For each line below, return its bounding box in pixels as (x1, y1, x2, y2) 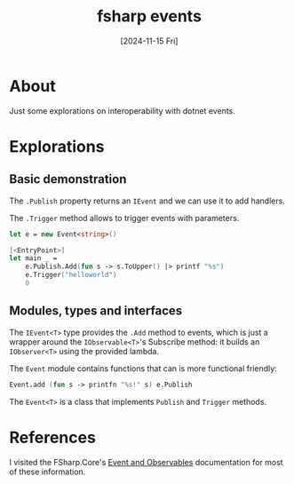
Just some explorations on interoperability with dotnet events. (9, 105, 235, 116)
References (9, 427, 96, 448)
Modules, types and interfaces (9, 304, 183, 319)
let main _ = (9, 254, 58, 263)
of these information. (9, 466, 86, 477)
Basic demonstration (9, 171, 127, 187)
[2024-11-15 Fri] (120, 36, 179, 46)
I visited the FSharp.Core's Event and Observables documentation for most (9, 456, 283, 467)
